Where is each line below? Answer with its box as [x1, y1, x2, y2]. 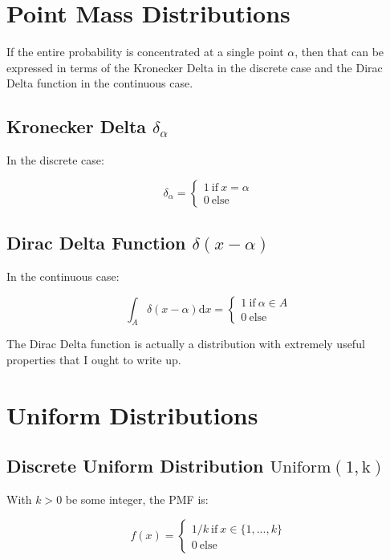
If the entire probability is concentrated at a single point [6, 43, 284, 60]
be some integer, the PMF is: [65, 491, 209, 508]
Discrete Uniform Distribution [6, 453, 264, 478]
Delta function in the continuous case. [6, 75, 193, 91]
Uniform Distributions [6, 398, 258, 431]
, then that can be [295, 43, 384, 60]
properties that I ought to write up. [6, 351, 181, 367]
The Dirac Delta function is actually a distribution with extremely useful [6, 335, 365, 352]
